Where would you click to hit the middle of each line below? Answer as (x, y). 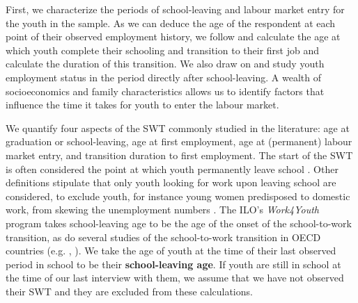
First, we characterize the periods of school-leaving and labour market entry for (175, 9)
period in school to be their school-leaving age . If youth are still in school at (173, 264)
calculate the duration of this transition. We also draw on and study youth (165, 64)
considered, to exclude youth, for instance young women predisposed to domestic (178, 196)
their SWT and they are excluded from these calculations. (129, 291)
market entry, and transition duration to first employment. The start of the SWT (179, 155)
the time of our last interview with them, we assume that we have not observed (175, 278)
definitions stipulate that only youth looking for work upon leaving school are (171, 182)
